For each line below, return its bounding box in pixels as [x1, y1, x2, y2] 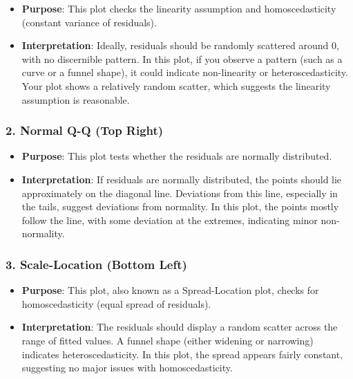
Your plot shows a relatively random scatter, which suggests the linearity [21, 78, 331, 93]
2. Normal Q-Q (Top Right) [6, 122, 164, 139]
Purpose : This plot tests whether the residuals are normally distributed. [21, 149, 332, 163]
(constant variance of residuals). [21, 15, 157, 29]
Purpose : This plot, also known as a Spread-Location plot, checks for [21, 283, 319, 297]
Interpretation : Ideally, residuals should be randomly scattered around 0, [21, 38, 339, 53]
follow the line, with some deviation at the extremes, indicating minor [21, 212, 318, 227]
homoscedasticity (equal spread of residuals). [21, 296, 211, 311]
